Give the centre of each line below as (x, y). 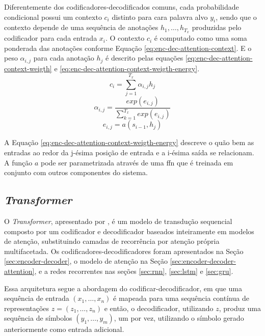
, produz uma (240, 308)
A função (18, 162)
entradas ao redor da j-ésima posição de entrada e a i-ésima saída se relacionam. (129, 152)
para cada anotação (64, 58)
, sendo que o (236, 17)
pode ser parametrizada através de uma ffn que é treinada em (137, 162)
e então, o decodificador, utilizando (159, 308)
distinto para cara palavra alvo (160, 17)
